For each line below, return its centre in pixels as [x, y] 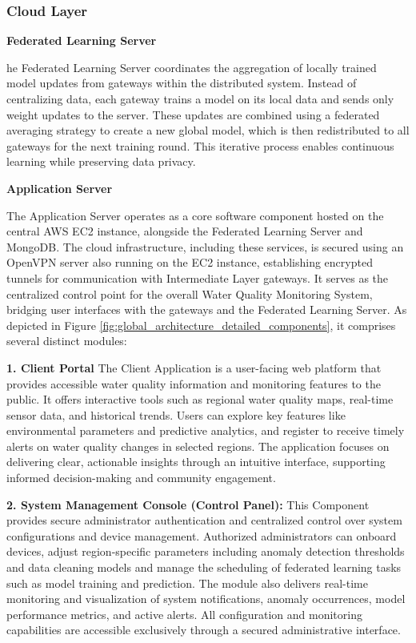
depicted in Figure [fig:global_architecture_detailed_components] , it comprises [201, 325]
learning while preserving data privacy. [101, 161]
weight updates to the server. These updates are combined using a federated [193, 114]
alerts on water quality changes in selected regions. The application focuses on [198, 446]
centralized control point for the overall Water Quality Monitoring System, [190, 293]
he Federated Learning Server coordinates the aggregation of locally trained [192, 67]
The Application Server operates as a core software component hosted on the [195, 215]
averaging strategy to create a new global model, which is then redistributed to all [208, 130]
